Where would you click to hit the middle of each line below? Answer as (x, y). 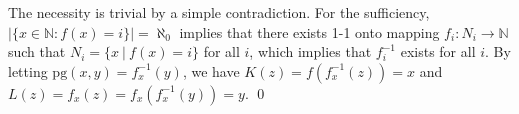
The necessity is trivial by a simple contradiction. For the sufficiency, (219, 12)
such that (37, 51)
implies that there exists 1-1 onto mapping (309, 31)
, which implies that (310, 51)
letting (28, 70)
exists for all (438, 51)
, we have (211, 70)
